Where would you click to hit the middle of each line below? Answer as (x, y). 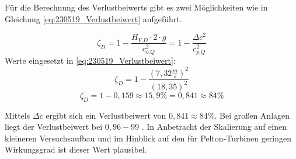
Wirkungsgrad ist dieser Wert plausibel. (76, 149)
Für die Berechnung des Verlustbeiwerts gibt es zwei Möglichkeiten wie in (136, 7)
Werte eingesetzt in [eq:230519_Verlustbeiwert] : (90, 61)
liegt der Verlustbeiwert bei (54, 127)
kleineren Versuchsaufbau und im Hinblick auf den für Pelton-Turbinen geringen (148, 138)
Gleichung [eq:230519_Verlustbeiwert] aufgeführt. (93, 18)
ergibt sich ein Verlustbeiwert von (106, 115)
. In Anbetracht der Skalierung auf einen (214, 127)
